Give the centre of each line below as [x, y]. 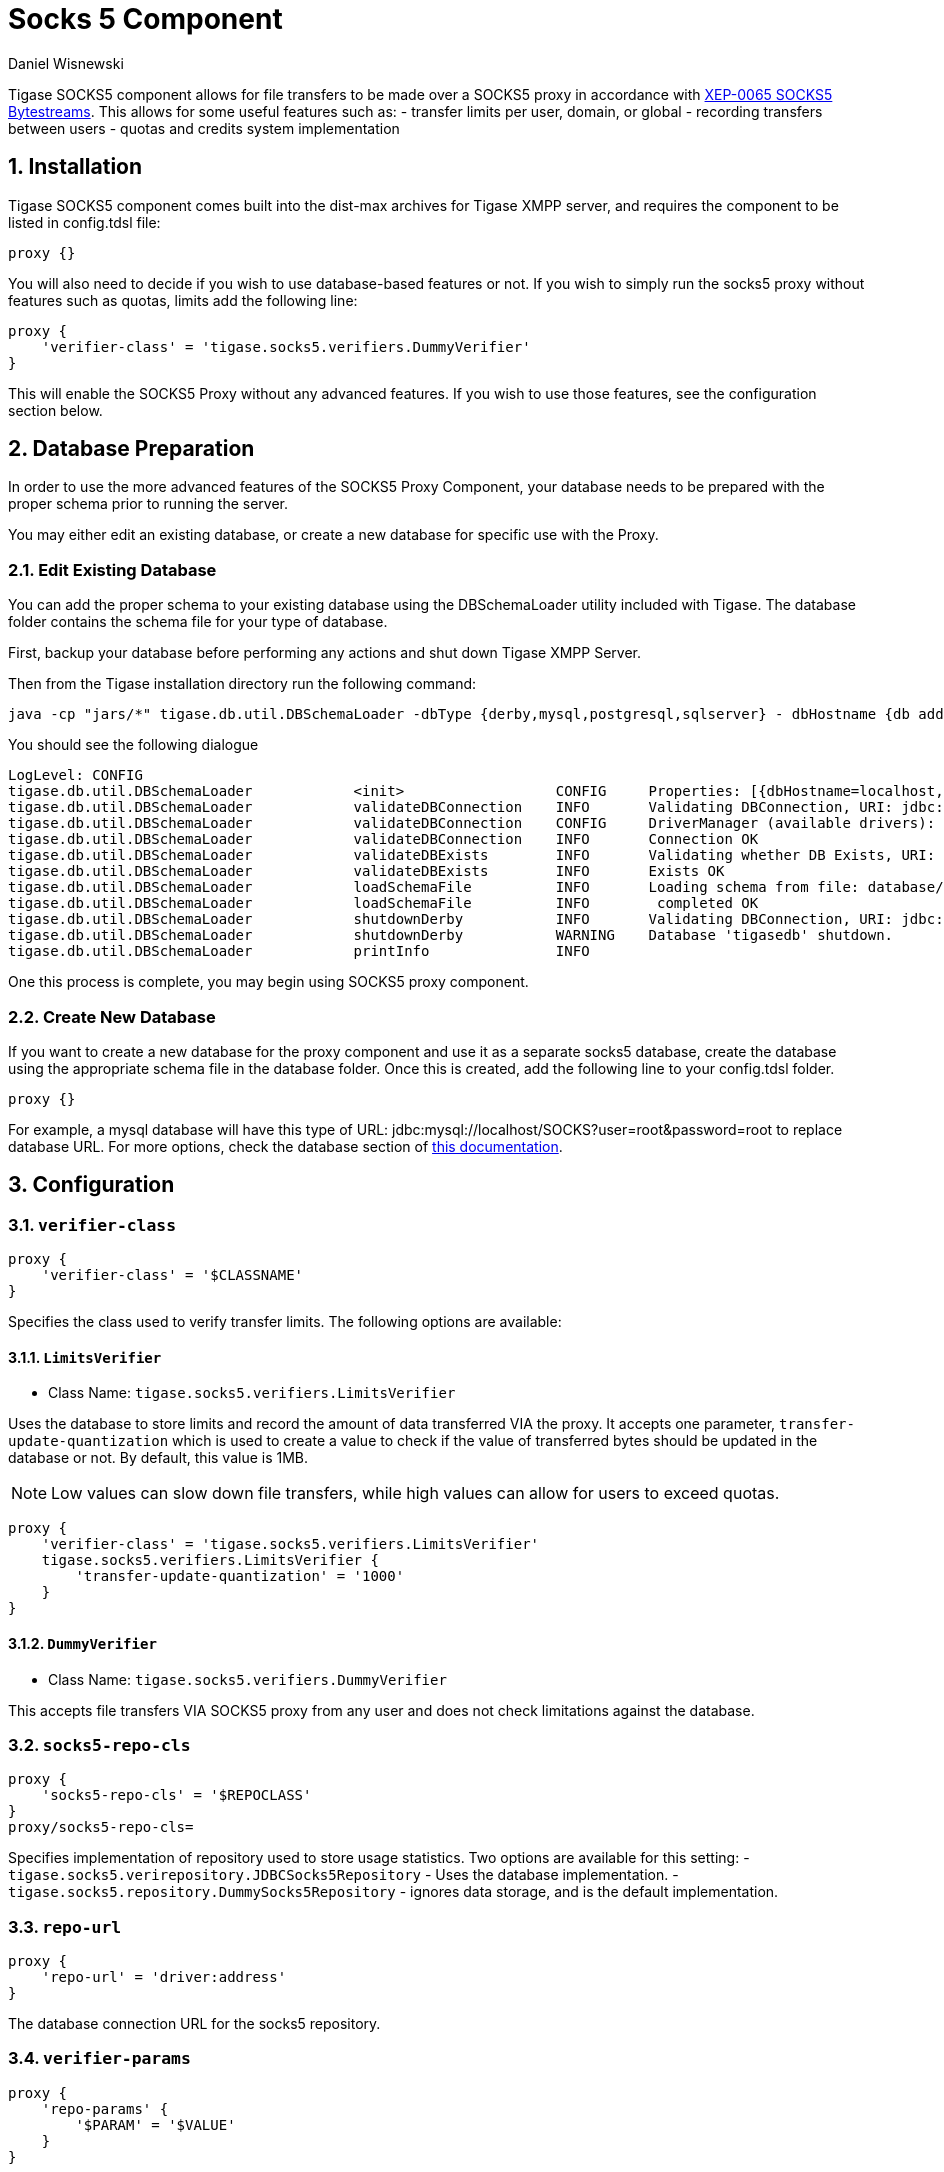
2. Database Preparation [131, 449]
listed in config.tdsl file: [84, 222]
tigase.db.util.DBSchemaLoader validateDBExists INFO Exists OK [366, 871]
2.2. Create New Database [112, 1016]
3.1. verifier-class [92, 1224]
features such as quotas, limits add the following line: [183, 300]
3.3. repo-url [65, 1926]
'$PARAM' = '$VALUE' [155, 2124]
